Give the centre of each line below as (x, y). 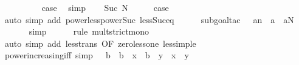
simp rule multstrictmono (89, 31)
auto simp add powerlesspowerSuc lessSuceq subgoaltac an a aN (149, 19)
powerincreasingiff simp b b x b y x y (97, 55)
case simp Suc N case (105, 7)
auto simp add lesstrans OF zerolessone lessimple (100, 43)
